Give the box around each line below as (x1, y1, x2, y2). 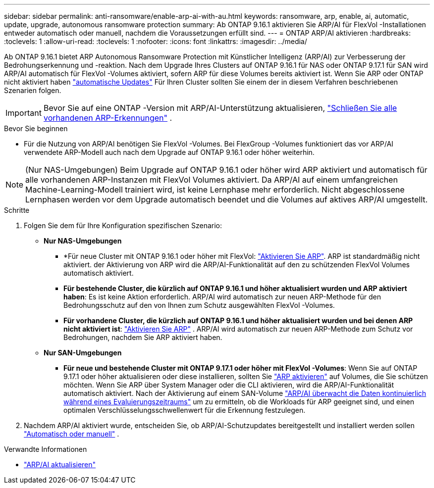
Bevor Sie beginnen (4, 124, 68, 133)
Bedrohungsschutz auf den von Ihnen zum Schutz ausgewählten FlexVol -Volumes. (63, 301, 335, 309)
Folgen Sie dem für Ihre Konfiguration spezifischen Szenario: (24, 221, 222, 230)
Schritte (4, 206, 30, 214)
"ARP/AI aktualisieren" (24, 460, 96, 469)
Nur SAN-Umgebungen (44, 348, 122, 357)
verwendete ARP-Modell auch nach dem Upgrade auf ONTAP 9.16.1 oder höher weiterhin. (24, 148, 315, 156)
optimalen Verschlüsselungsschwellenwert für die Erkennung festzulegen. (63, 406, 306, 414)
